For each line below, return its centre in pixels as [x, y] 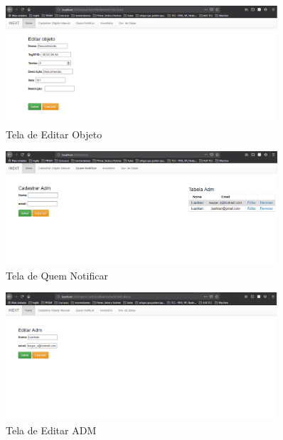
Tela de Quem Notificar [57, 275]
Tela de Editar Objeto [54, 134]
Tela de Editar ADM [51, 430]
